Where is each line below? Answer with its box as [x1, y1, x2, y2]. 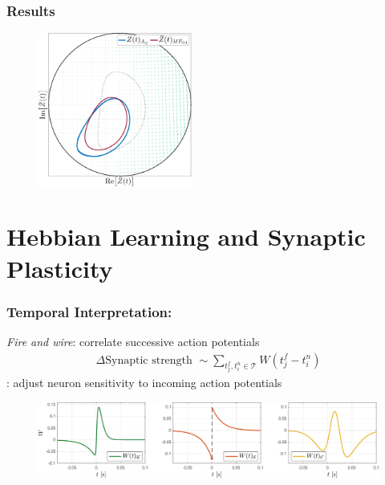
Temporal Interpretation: [6, 301, 172, 321]
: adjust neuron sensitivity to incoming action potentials [6, 374, 282, 391]
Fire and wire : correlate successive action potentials [6, 333, 260, 350]
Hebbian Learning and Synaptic [6, 220, 366, 253]
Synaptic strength [105, 354, 192, 366]
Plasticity [6, 251, 113, 284]
